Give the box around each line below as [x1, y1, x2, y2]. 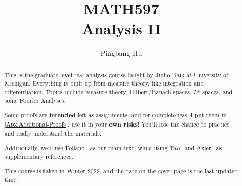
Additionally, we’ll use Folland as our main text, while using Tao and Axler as [4, 143, 222, 152]
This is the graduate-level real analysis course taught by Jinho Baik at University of [4, 70, 228, 79]
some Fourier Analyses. [4, 96, 66, 105]
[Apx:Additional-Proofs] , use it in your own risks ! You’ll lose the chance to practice [4, 119, 230, 129]
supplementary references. [4, 152, 73, 160]
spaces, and [202, 88, 233, 96]
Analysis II [81, 18, 161, 39]
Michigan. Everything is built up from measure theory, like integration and [4, 79, 204, 88]
